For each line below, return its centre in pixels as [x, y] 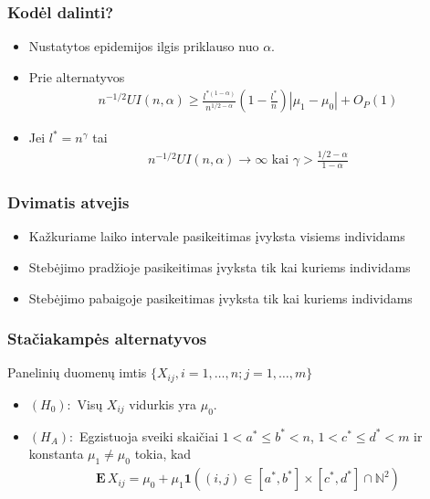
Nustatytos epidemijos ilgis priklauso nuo [144, 46]
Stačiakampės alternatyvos [107, 339]
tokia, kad [163, 454]
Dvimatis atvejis [68, 202]
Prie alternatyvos [77, 76]
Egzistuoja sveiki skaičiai [149, 435]
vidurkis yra [163, 403]
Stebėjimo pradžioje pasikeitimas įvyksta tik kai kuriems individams [220, 267]
